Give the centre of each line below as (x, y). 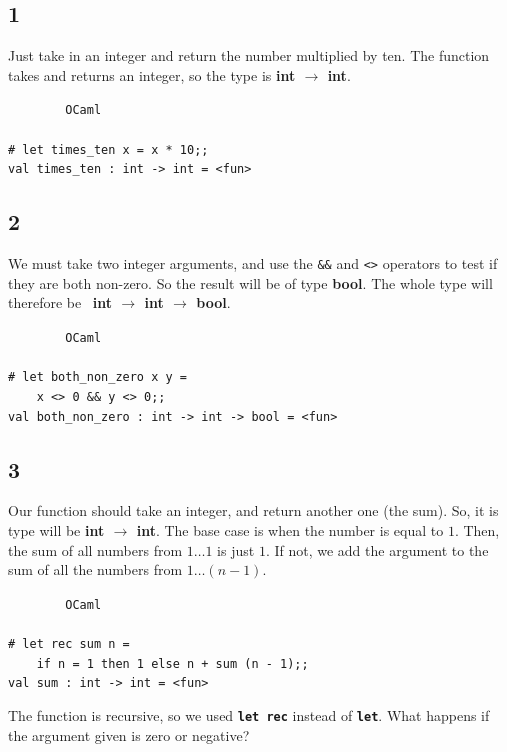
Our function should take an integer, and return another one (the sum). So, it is (253, 510)
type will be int (56, 530)
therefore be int (60, 302)
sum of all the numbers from (95, 569)
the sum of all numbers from (95, 549)
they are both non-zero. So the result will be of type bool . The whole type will (250, 282)
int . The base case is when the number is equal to (290, 530)
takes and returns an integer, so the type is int (152, 74)
